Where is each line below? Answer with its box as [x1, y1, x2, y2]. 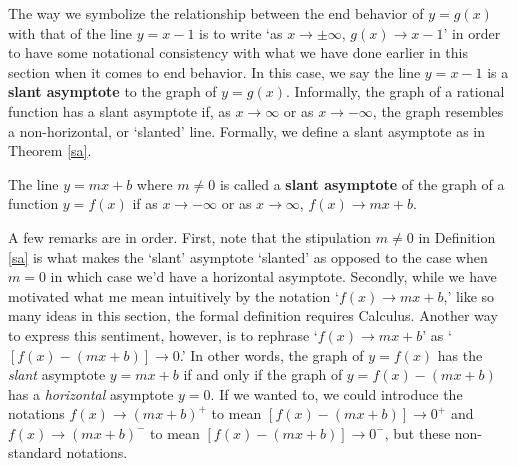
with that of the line [8, 22, 133, 43]
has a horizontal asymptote [8, 383, 174, 404]
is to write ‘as [199, 22, 283, 43]
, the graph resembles [372, 100, 504, 121]
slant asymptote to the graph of [8, 81, 217, 102]
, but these [384, 422, 451, 443]
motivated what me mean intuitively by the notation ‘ [8, 285, 339, 306]
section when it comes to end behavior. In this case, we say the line [8, 61, 421, 82]
